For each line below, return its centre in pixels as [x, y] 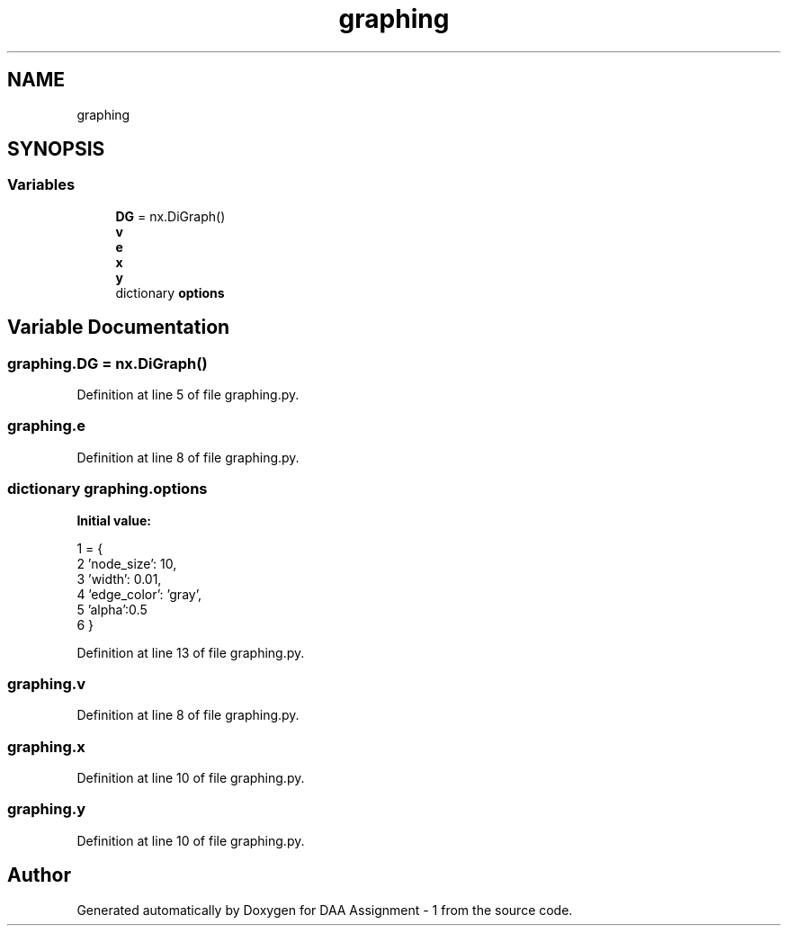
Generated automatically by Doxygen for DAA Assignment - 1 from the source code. [325, 910]
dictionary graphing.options [107, 489]
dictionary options [170, 292]
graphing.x [46, 746]
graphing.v [46, 683]
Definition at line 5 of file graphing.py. [188, 395]
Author [39, 875]
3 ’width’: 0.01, [119, 579]
